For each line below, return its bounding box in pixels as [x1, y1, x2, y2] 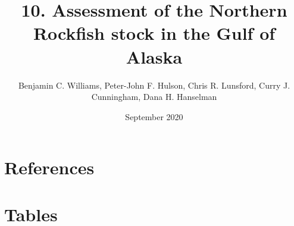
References [4, 155, 95, 180]
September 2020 [125, 110, 183, 123]
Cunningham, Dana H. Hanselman [91, 90, 217, 103]
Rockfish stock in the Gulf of [33, 21, 276, 45]
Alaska [126, 44, 183, 68]
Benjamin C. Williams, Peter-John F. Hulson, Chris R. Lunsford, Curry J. [18, 79, 290, 91]
